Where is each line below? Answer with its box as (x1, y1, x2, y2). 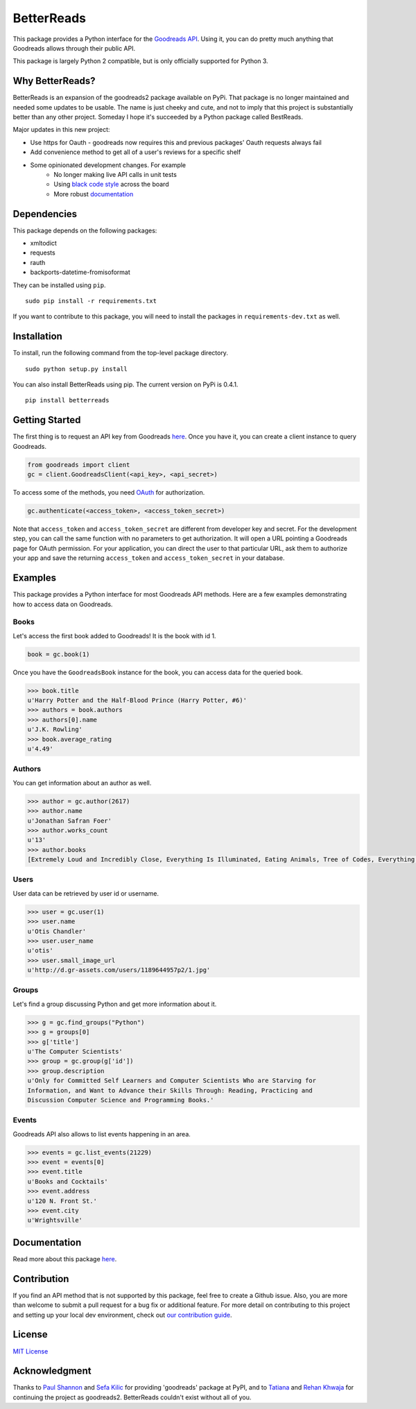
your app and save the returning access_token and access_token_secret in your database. (12, 554, 285, 562)
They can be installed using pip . (12, 281, 107, 289)
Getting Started (12, 414, 81, 426)
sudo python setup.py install (25, 365, 128, 373)
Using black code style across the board (53, 180, 169, 189)
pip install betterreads (25, 396, 110, 404)
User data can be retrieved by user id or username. (12, 889, 159, 898)
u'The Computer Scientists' (27, 1048, 123, 1056)
